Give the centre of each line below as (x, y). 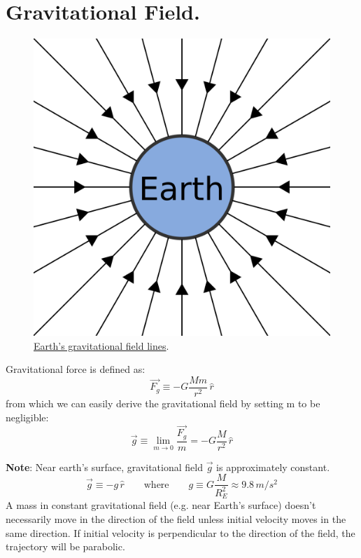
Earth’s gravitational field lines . (101, 345)
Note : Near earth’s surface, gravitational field (104, 467)
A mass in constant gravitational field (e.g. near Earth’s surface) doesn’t (161, 505)
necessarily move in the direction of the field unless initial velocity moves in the (176, 518)
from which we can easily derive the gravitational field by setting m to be (163, 403)
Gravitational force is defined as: (76, 369)
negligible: (27, 417)
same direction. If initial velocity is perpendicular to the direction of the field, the (180, 532)
